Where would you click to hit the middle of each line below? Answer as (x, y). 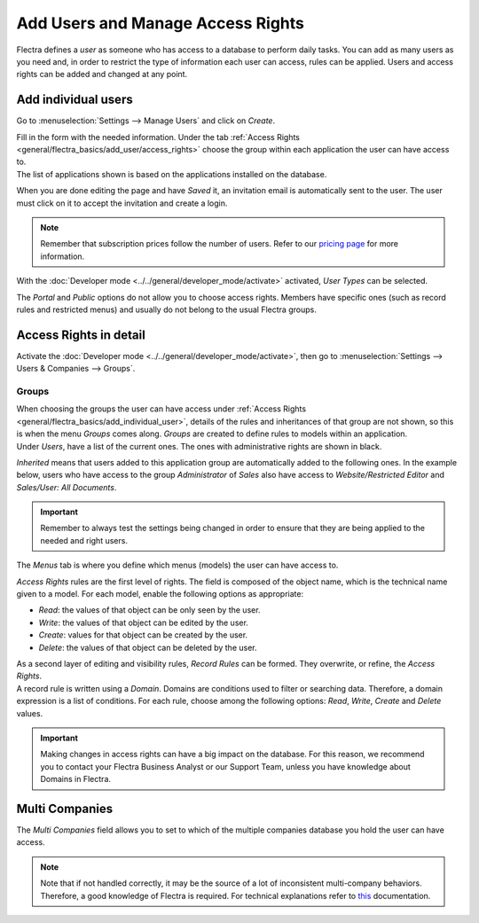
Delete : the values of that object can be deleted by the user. (148, 647)
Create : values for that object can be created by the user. (143, 635)
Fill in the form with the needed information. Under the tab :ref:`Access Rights (158, 137)
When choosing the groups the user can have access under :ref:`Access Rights (161, 409)
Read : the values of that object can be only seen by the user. (149, 610)
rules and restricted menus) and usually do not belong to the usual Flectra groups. (166, 309)
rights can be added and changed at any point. (102, 74)
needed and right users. (84, 540)
